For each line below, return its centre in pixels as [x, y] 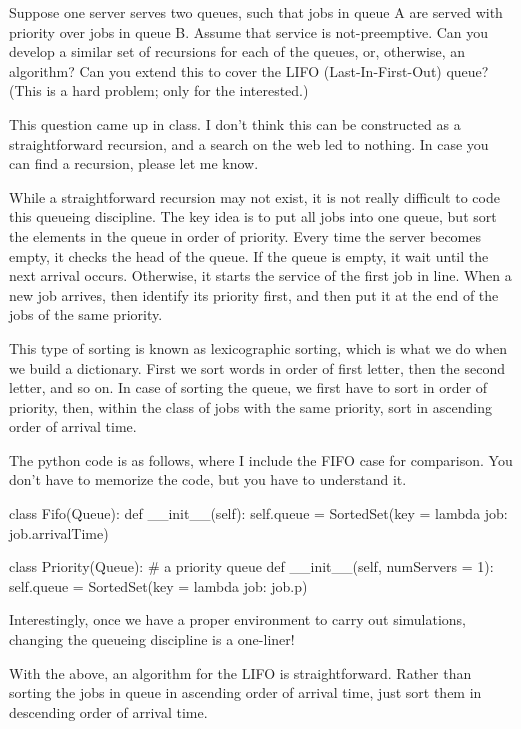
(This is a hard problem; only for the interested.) [159, 90]
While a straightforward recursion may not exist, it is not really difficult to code [254, 196]
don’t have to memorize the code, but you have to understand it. [208, 479]
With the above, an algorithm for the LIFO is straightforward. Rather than [240, 672]
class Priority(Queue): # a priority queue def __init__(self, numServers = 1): [251, 566]
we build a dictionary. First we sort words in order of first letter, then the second [257, 367]
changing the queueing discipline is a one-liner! [152, 639]
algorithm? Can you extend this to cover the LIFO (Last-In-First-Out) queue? [249, 70]
